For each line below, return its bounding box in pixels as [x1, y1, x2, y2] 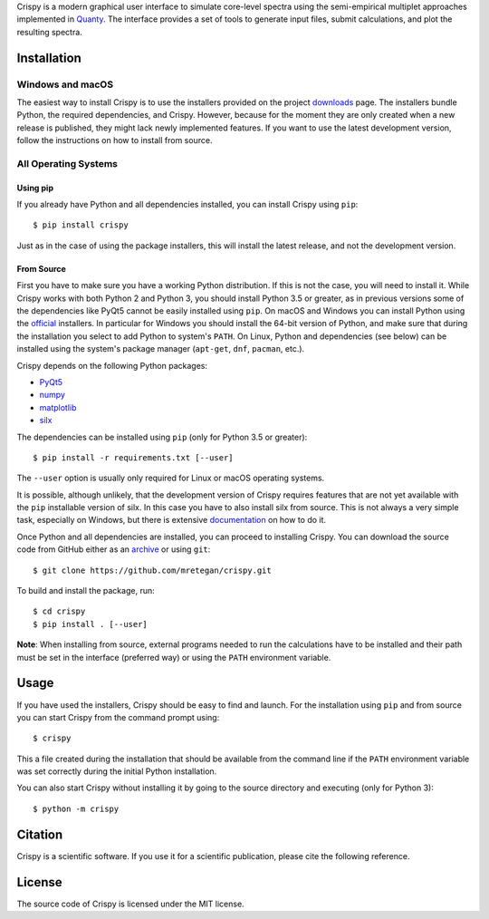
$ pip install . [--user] [33, 619, 149, 629]
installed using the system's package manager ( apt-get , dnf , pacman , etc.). [16, 343, 305, 354]
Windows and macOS [16, 78, 113, 91]
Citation [16, 827, 63, 842]
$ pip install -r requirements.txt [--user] [33, 452, 235, 462]
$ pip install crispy [33, 220, 129, 230]
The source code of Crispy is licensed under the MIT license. [16, 898, 244, 909]
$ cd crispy [33, 606, 86, 616]
